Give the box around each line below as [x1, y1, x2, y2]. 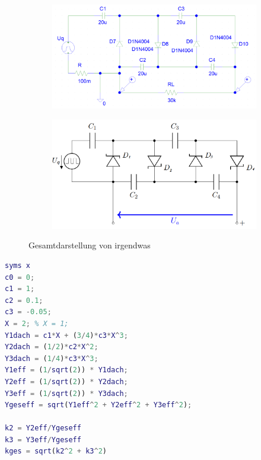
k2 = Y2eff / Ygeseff [5, 424, 81, 433]
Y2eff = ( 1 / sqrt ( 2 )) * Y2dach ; [5, 377, 128, 386]
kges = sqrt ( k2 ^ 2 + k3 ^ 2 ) [5, 447, 107, 456]
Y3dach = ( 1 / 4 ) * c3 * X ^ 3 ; [5, 354, 98, 363]
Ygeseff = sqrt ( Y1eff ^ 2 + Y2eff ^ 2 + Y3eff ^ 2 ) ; [5, 401, 192, 410]
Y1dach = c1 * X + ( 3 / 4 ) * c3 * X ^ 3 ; [5, 331, 128, 340]
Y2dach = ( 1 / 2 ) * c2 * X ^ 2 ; [5, 343, 98, 352]
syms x [5, 261, 30, 270]
